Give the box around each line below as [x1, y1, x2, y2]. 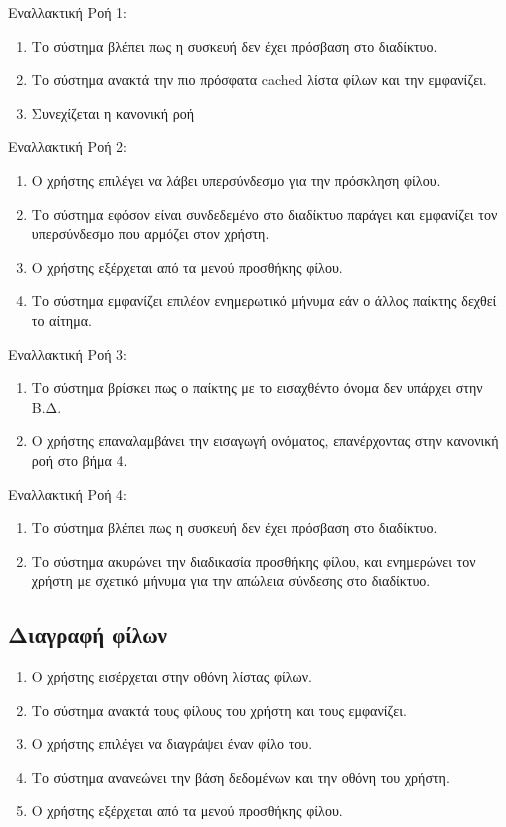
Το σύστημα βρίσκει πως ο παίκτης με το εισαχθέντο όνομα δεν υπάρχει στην [31, 377, 483, 398]
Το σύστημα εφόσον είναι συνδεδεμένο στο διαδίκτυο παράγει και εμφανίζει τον [31, 203, 498, 224]
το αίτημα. [31, 309, 92, 330]
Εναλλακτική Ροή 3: [8, 343, 128, 364]
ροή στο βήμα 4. [31, 449, 128, 470]
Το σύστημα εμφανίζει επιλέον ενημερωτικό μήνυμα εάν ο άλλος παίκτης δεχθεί [31, 290, 497, 311]
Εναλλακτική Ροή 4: [8, 483, 128, 504]
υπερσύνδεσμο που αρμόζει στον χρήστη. [31, 223, 270, 244]
